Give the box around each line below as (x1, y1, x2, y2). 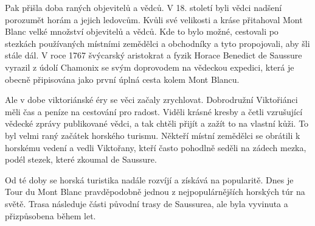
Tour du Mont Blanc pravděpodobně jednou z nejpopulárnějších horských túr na (5, 185, 305, 198)
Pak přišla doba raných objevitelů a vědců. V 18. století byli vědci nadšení (5, 1, 282, 13)
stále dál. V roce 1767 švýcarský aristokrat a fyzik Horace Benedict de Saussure (5, 49, 302, 62)
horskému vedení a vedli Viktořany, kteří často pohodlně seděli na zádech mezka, (5, 141, 306, 154)
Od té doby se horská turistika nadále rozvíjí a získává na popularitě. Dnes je (5, 173, 294, 186)
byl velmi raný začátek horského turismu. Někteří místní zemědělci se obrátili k (5, 129, 300, 141)
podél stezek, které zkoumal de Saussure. (5, 153, 157, 166)
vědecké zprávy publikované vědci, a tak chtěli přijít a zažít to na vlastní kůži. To (5, 117, 309, 130)
